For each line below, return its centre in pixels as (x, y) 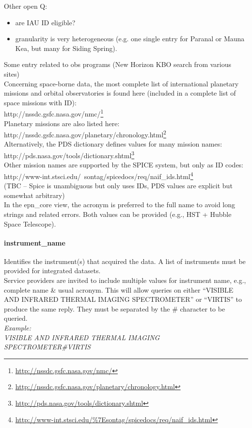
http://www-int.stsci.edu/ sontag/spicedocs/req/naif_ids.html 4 (99, 175)
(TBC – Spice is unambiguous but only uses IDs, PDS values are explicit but (118, 186)
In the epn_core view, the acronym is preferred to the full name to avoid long (120, 205)
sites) (12, 74)
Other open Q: (26, 6)
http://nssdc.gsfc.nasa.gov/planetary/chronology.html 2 (85, 134)
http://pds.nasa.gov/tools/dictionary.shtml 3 (69, 155)
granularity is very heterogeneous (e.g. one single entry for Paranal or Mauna (130, 39)
